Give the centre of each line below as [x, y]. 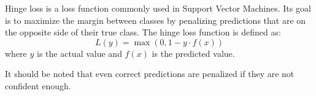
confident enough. [38, 85]
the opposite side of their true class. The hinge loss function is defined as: [143, 32]
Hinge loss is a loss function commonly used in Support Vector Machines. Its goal [158, 8]
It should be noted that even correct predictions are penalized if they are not [150, 74]
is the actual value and [79, 53]
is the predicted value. [193, 53]
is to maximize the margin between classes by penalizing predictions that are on [156, 20]
